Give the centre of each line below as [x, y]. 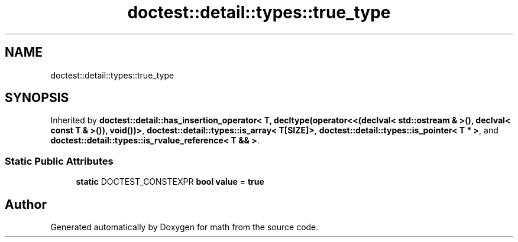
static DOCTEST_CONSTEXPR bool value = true [170, 182]
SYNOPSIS [37, 98]
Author [26, 204]
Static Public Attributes [59, 161]
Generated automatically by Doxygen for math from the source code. [184, 227]
